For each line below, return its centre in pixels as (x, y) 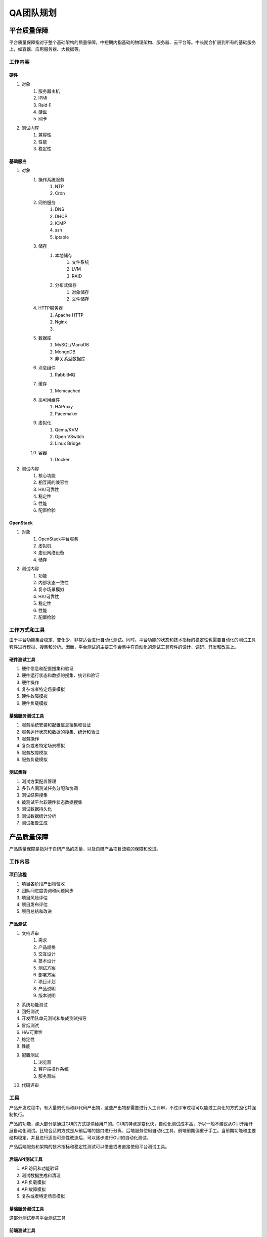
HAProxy (64, 407)
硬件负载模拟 (35, 703)
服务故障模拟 (35, 753)
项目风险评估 (35, 898)
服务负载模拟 (35, 760)
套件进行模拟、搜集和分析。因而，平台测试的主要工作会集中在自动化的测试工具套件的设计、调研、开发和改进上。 (124, 647)
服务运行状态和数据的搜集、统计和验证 (61, 732)
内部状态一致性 (53, 583)
